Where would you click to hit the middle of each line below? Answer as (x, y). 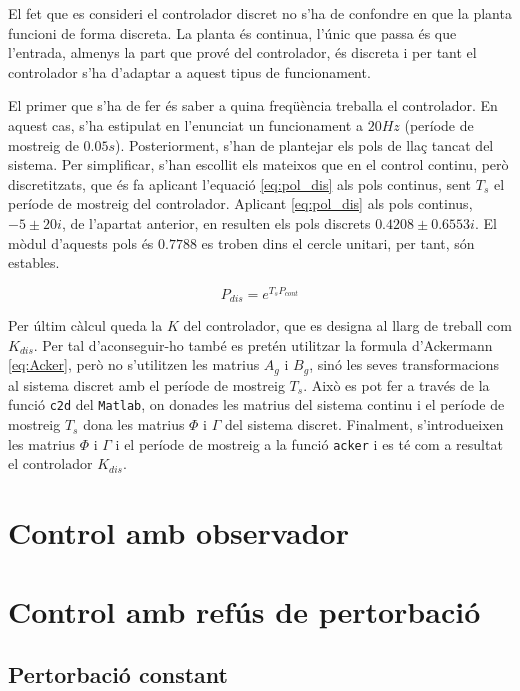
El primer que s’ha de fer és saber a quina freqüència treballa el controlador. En (253, 105)
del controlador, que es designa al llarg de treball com (347, 325)
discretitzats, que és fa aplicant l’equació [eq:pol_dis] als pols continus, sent (240, 183)
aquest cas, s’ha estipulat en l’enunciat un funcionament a (185, 124)
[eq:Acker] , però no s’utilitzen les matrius (134, 364)
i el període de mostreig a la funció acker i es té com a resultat (309, 443)
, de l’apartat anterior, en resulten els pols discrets (216, 222)
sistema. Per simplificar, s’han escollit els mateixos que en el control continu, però (258, 164)
